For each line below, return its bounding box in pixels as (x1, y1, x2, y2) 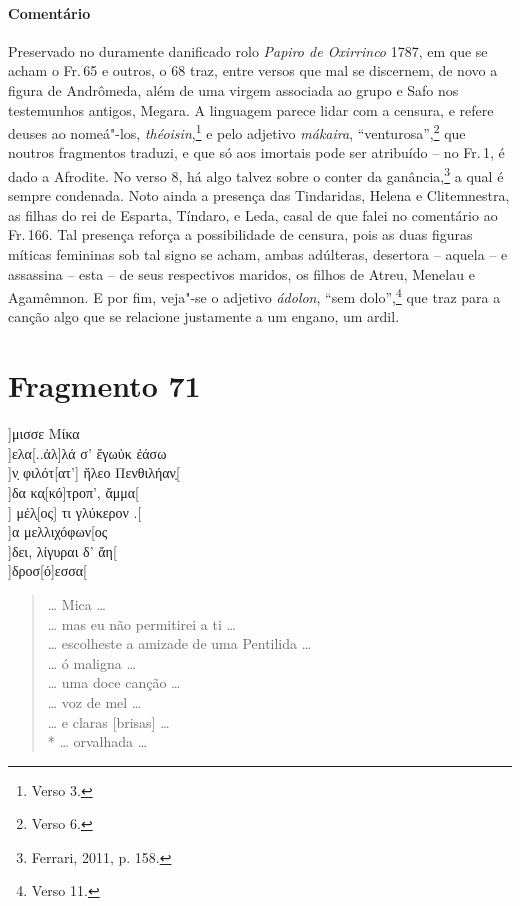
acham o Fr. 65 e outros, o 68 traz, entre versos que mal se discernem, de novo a (8, 60, 498, 81)
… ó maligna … (47, 652, 136, 673)
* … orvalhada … (47, 731, 148, 752)
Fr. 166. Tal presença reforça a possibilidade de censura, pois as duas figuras (8, 224, 473, 245)
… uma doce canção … (47, 672, 181, 693)
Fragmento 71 (8, 365, 201, 406)
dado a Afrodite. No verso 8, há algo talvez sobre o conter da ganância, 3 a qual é (8, 163, 504, 186)
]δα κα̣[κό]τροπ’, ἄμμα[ (8, 481, 139, 502)
